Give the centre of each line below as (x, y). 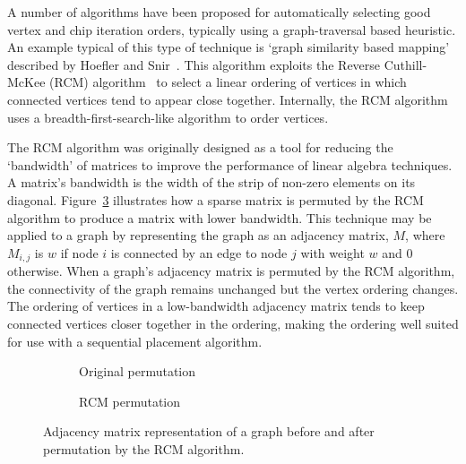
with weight (332, 252)
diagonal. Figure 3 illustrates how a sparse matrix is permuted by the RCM (216, 199)
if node (79, 252)
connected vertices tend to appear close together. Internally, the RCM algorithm (228, 99)
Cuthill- (406, 64)
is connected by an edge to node (199, 252)
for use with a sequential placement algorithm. (135, 341)
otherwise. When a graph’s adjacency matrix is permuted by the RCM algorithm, (231, 271)
